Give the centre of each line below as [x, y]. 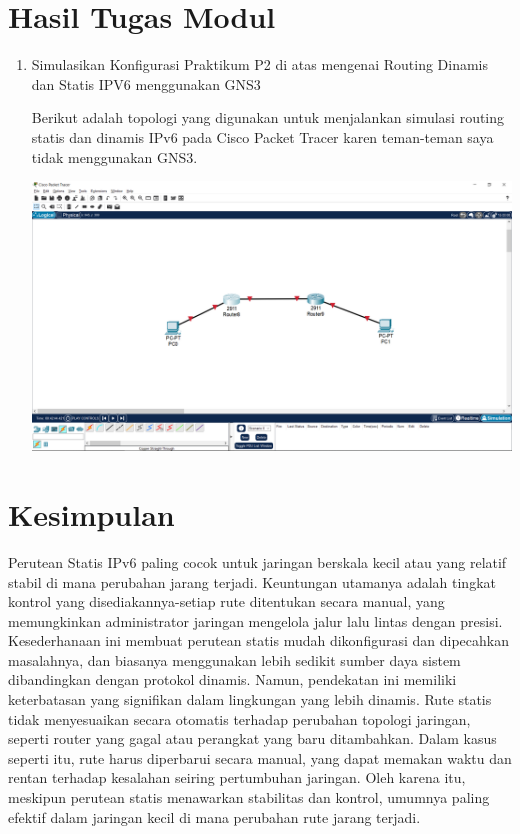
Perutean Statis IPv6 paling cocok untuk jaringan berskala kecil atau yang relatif [257, 561]
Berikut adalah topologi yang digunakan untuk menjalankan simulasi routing [268, 117]
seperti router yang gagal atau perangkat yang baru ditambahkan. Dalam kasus [252, 738]
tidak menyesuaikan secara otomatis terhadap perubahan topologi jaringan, [239, 718]
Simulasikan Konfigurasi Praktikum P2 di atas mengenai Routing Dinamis [260, 64]
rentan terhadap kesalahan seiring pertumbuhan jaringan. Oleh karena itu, [237, 777]
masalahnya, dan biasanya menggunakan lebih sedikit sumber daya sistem [234, 659]
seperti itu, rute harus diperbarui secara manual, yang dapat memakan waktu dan [260, 757]
